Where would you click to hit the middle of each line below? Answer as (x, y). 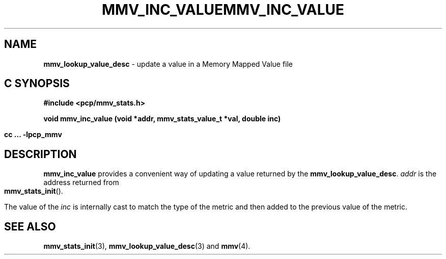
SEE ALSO (30, 226)
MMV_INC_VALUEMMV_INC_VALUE (223, 10)
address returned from (81, 183)
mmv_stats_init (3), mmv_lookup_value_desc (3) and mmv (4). (147, 246)
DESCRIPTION (40, 154)
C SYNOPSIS (37, 84)
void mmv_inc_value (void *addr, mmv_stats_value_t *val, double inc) (162, 119)
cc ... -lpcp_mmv (33, 135)
